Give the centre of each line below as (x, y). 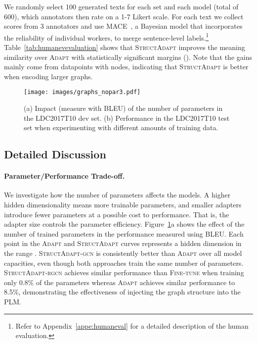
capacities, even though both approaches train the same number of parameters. (124, 263)
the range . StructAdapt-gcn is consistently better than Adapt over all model (123, 253)
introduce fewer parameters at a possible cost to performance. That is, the (117, 214)
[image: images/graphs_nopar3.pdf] (82, 92)
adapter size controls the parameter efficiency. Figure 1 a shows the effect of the (124, 224)
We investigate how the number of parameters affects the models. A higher (117, 195)
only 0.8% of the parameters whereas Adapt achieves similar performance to (120, 282)
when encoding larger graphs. (48, 76)
